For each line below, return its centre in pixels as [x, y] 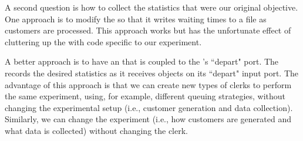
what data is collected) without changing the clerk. [97, 130]
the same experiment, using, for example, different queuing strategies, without [145, 96]
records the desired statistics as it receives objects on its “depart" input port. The [152, 73]
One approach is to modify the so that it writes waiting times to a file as [136, 19]
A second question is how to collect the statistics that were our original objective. [151, 7]
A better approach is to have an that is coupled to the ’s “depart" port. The [142, 61]
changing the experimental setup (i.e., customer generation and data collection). [149, 107]
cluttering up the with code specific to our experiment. [103, 41]
